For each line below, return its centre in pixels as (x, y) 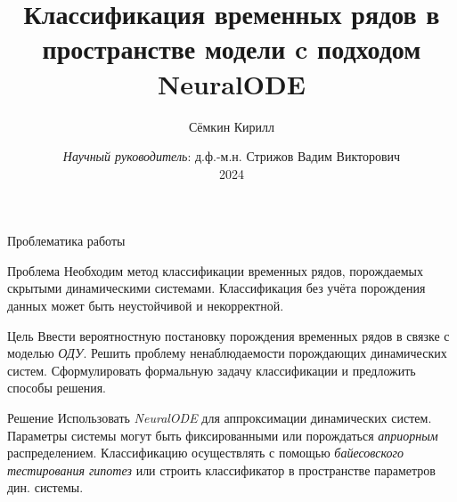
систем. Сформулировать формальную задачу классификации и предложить (212, 370)
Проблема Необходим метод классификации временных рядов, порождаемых (215, 270)
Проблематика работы (66, 241)
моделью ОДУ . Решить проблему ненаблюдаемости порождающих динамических (227, 353)
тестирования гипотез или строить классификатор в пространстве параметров (221, 470)
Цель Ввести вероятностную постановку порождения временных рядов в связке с (228, 335)
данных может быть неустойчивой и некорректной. (146, 306)
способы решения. (57, 388)
